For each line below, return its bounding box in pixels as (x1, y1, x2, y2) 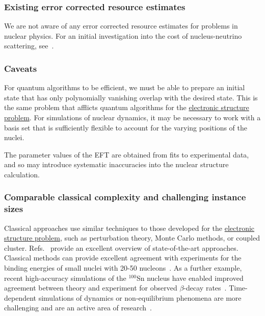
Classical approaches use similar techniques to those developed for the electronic (4, 222, 255, 233)
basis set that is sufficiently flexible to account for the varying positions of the (4, 122, 247, 133)
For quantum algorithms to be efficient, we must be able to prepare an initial (4, 82, 245, 93)
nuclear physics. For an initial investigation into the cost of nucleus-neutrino (4, 30, 242, 41)
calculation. (4, 169, 40, 179)
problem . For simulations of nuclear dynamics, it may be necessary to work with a (4, 112, 261, 122)
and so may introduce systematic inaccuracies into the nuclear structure (4, 159, 229, 170)
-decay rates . (183, 282, 227, 293)
